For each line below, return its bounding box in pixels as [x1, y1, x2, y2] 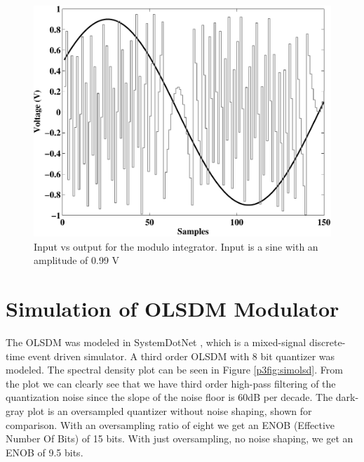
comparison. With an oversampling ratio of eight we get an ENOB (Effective [6, 417, 335, 432]
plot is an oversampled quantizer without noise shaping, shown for [27, 404, 312, 418]
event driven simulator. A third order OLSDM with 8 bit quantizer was [27, 348, 335, 363]
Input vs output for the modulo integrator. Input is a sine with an [34, 239, 318, 253]
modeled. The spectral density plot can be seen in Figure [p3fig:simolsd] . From [6, 362, 343, 377]
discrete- [309, 335, 346, 350]
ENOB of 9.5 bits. [6, 444, 83, 459]
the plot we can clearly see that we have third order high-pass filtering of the [6, 376, 336, 390]
